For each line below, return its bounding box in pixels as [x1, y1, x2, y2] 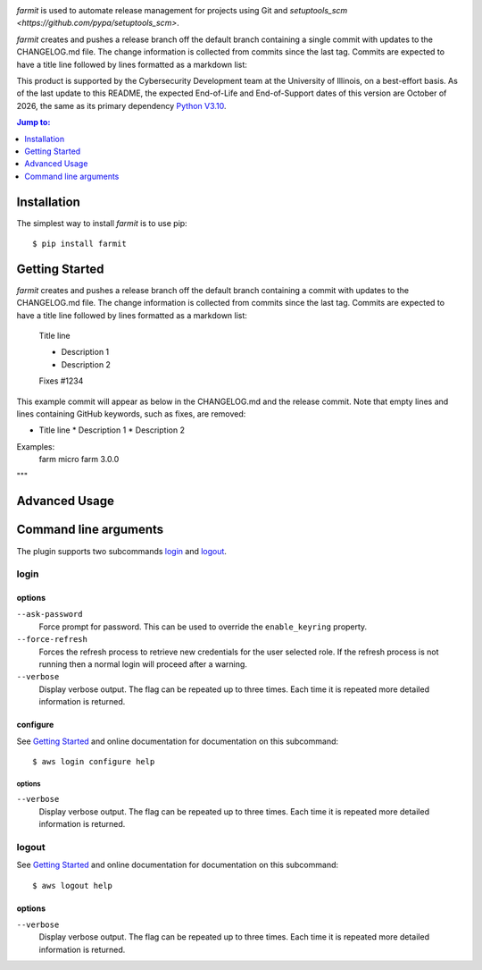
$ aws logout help [32, 881, 113, 890]
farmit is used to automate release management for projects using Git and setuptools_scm [16, 5, 348, 15]
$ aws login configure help [32, 756, 155, 766]
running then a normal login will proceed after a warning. [38, 659, 247, 670]
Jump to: [16, 117, 51, 128]
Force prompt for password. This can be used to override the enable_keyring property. [38, 621, 368, 632]
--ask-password [16, 609, 84, 620]
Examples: [16, 441, 55, 451]
